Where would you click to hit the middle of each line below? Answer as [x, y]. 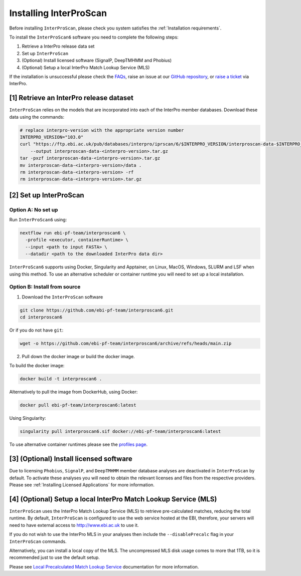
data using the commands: [37, 117]
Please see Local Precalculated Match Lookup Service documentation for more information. [104, 566]
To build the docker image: [37, 366]
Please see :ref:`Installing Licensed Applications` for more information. [82, 485]
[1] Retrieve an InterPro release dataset [71, 98]
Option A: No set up [34, 209]
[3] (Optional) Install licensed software [71, 459]
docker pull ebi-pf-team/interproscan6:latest [78, 405]
